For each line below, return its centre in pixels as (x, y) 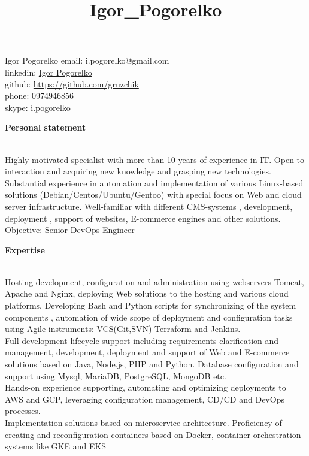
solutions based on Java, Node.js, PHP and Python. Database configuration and (152, 364)
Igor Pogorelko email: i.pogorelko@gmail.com (87, 60)
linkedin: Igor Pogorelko (49, 72)
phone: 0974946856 (40, 96)
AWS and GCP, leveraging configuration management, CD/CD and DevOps (145, 399)
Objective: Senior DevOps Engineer (70, 230)
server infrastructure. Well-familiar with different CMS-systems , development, (149, 206)
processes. (23, 411)
